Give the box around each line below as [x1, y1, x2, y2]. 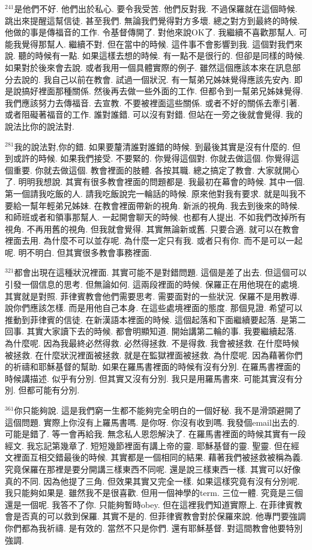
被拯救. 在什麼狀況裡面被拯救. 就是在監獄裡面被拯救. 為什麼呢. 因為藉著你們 [5, 348, 303, 361]
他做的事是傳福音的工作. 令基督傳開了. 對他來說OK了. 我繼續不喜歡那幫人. [5, 26, 296, 38]
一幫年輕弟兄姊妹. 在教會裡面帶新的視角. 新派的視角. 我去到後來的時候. [21, 199, 300, 211]
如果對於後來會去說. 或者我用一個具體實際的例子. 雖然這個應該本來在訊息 [5, 61, 293, 73]
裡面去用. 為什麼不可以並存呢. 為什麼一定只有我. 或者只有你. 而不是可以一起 [5, 234, 303, 247]
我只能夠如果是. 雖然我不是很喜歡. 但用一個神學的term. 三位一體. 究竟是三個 [5, 486, 304, 499]
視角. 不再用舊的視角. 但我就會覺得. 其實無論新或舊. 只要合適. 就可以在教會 [5, 222, 299, 235]
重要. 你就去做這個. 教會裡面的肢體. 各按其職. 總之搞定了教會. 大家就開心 [13, 163, 299, 176]
